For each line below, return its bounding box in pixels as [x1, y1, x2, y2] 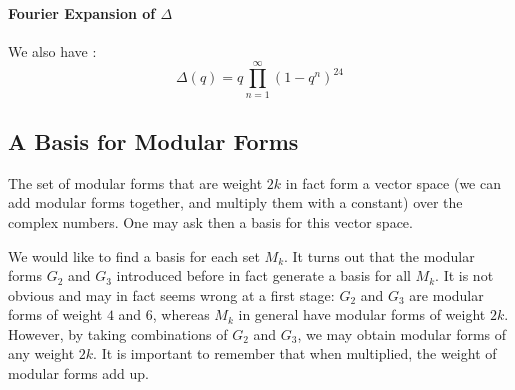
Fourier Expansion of [8, 2, 156, 23]
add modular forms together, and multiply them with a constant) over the [8, 192, 463, 213]
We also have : [8, 40, 97, 61]
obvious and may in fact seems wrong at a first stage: [8, 284, 335, 305]
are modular [409, 284, 484, 305]
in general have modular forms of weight [238, 304, 486, 325]
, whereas [152, 304, 210, 325]
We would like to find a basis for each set [8, 245, 260, 266]
